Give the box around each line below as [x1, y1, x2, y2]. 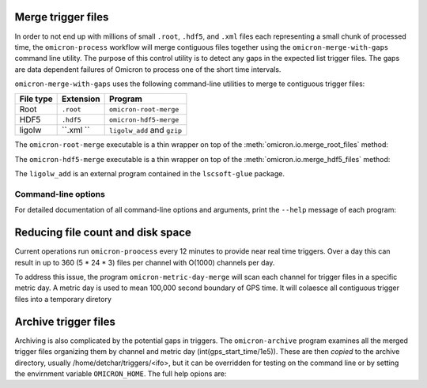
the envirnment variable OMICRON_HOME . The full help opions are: [14, 368, 227, 379]
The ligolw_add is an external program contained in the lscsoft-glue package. [14, 169, 285, 179]
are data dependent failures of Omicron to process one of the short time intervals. [14, 64, 282, 74]
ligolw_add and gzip [109, 125, 182, 136]
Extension [62, 93, 100, 104]
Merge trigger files [14, 10, 109, 24]
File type [19, 93, 53, 104]
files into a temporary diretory [14, 294, 112, 303]
